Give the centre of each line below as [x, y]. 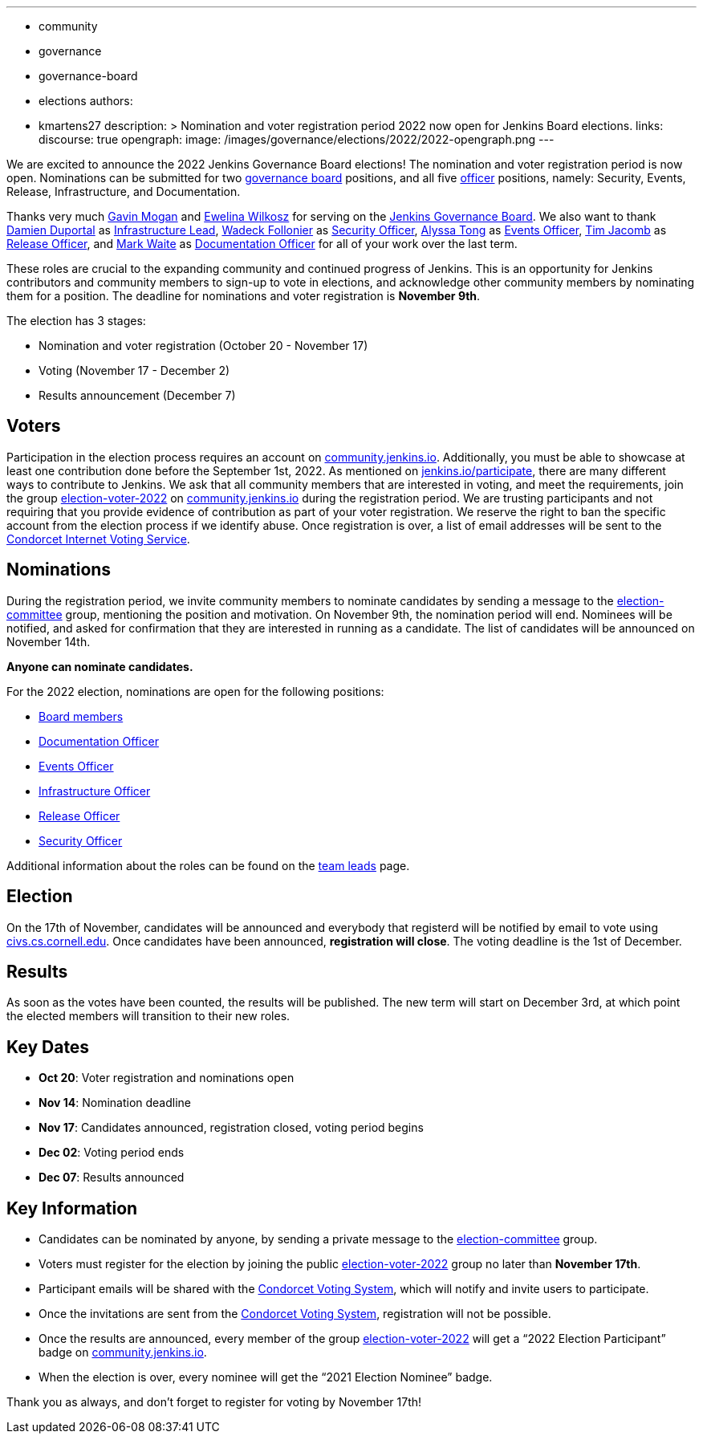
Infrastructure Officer [95, 791]
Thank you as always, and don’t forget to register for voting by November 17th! [214, 1402]
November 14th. [49, 641]
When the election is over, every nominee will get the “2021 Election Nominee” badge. [266, 1377]
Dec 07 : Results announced [112, 1178]
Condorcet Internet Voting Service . [98, 539]
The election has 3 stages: [76, 321]
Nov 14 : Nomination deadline [115, 1103]
